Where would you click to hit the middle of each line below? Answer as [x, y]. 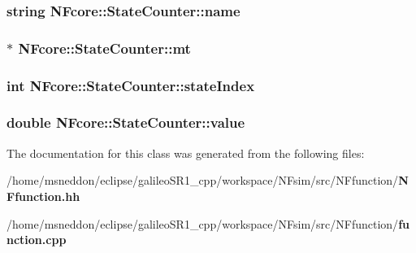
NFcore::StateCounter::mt [104, 48]
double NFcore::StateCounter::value [126, 122]
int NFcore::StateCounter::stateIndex [131, 85]
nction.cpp [37, 240]
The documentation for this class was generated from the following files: [186, 153]
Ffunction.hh [43, 196]
